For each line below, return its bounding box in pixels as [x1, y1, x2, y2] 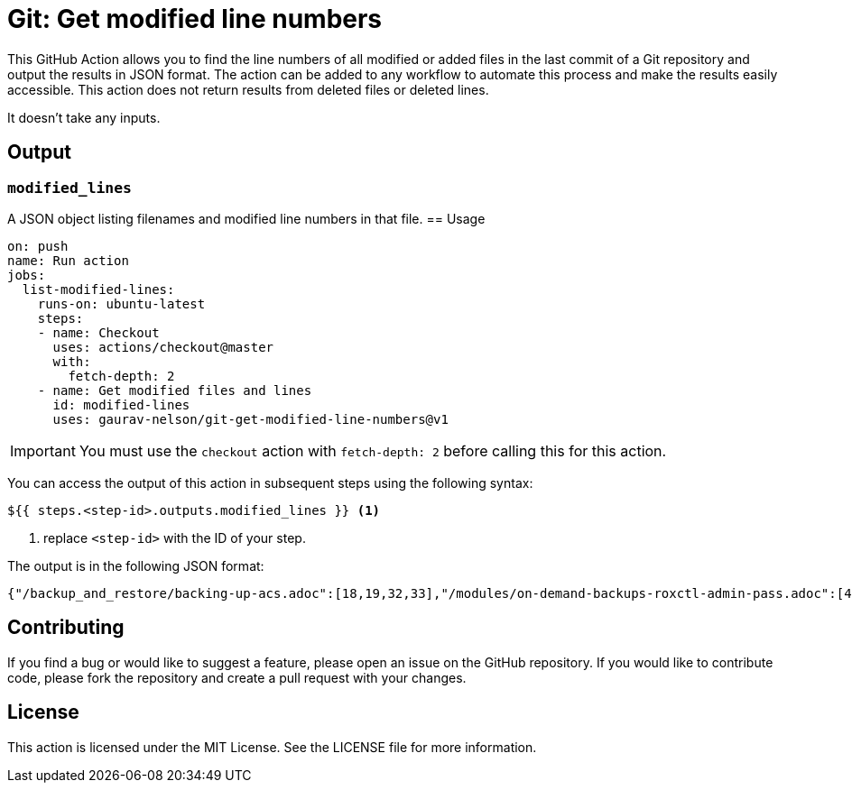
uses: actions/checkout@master [52, 339, 274, 354]
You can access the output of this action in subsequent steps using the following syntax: [7, 474, 533, 491]
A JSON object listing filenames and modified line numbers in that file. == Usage [7, 210, 486, 226]
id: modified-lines [52, 397, 190, 412]
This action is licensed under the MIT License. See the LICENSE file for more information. [7, 739, 537, 755]
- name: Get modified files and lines [37, 382, 312, 398]
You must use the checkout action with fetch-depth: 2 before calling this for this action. [79, 441, 667, 460]
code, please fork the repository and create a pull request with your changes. [7, 669, 467, 685]
